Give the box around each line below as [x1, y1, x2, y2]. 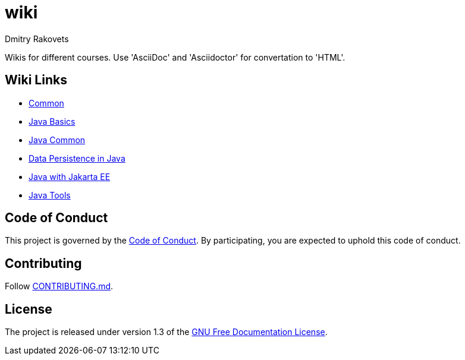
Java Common [29, 134, 86, 145]
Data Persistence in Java [29, 153, 125, 163]
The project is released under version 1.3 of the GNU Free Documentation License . [5, 327, 328, 337]
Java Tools [29, 190, 71, 200]
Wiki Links [5, 72, 67, 88]
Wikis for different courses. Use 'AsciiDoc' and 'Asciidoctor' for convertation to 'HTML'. [5, 52, 345, 62]
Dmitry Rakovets [5, 33, 69, 44]
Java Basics [29, 116, 76, 127]
